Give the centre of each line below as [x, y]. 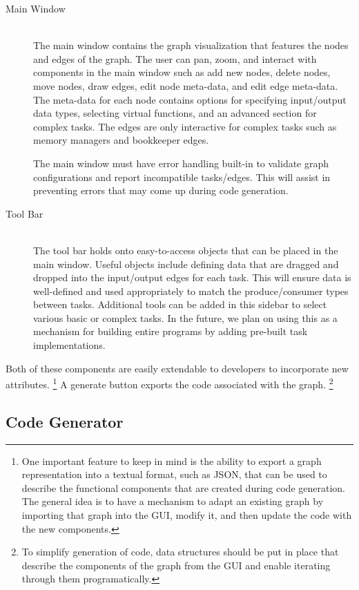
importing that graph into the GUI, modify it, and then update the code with [187, 515]
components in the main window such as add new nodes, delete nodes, [182, 72]
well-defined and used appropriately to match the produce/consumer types [191, 291]
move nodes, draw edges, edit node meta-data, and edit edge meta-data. [186, 85]
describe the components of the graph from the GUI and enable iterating [176, 565]
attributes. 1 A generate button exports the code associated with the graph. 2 [169, 383]
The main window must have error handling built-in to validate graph [181, 163]
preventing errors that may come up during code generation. [161, 190]
